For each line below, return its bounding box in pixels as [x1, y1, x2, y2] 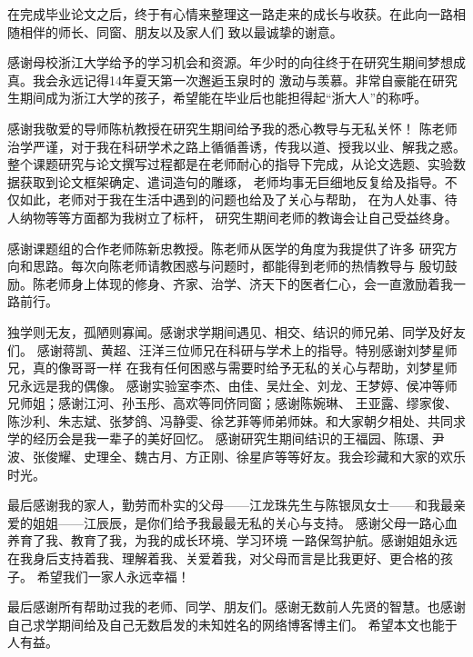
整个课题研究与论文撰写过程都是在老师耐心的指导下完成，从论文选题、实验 [7, 154, 453, 174]
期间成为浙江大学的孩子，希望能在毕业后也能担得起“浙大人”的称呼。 [19, 88, 428, 107]
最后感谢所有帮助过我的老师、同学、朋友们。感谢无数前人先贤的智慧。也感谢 [7, 597, 466, 616]
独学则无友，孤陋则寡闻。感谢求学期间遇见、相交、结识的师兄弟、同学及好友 [7, 322, 466, 341]
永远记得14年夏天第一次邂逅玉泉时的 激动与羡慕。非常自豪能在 [57, 70, 432, 89]
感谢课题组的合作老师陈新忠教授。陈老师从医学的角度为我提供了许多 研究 [7, 238, 445, 257]
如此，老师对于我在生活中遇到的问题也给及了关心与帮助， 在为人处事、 [19, 190, 445, 209]
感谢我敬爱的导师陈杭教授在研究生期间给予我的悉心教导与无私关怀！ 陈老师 [7, 118, 458, 137]
